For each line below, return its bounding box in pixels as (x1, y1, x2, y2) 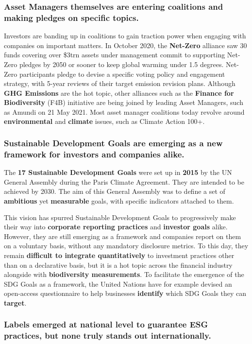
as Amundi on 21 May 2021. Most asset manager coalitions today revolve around (4, 106, 245, 117)
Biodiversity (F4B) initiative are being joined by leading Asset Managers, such (4, 97, 243, 107)
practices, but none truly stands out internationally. (4, 329, 211, 342)
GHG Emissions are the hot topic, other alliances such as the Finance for (4, 87, 234, 98)
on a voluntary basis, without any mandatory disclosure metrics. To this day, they (4, 241, 249, 251)
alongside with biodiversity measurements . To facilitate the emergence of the (4, 269, 244, 279)
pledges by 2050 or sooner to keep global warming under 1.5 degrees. (19, 59, 224, 69)
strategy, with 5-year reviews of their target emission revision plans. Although (4, 78, 235, 88)
